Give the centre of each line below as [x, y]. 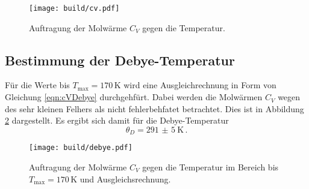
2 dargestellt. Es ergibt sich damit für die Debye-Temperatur [117, 120]
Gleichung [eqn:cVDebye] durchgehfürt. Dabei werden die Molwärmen [134, 97]
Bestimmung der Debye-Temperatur [120, 60]
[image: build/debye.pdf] [81, 148]
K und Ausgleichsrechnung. [121, 178]
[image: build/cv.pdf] [74, 8]
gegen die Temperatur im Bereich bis [211, 166]
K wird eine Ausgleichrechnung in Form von [195, 85]
